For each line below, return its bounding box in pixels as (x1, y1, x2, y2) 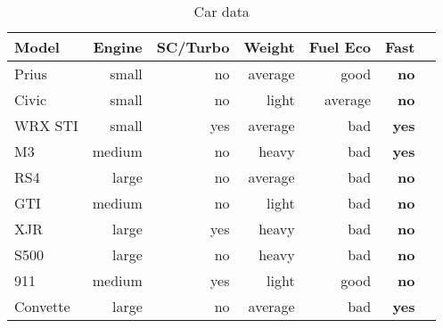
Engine (93, 37, 143, 57)
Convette (14, 296, 70, 316)
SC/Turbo (156, 37, 230, 57)
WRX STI (14, 115, 78, 135)
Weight (243, 37, 295, 57)
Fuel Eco (308, 37, 372, 57)
